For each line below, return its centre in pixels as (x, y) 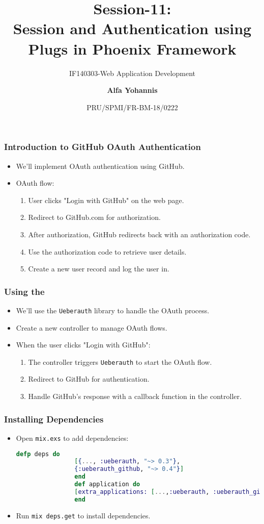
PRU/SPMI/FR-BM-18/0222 (132, 107)
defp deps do (38, 454)
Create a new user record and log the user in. (99, 269)
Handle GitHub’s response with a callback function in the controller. (135, 396)
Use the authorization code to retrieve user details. (107, 251)
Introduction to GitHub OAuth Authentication (102, 147)
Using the (24, 291)
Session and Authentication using (132, 28)
